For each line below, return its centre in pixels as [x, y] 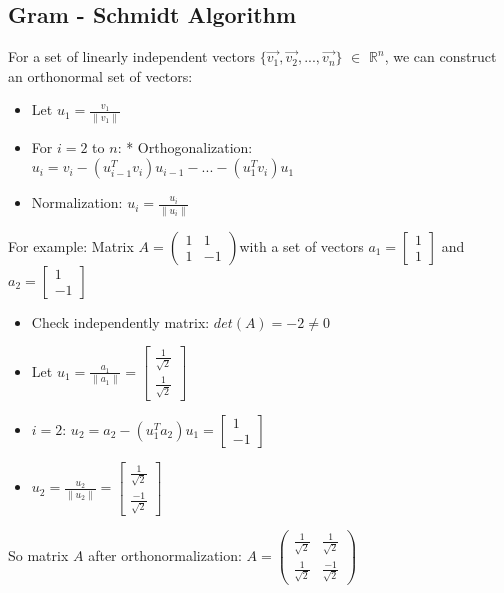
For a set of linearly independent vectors [132, 56]
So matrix [38, 554]
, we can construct [440, 56]
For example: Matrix [71, 245]
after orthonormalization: [165, 554]
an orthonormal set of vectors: [100, 75]
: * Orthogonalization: [185, 146]
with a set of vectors [301, 245]
